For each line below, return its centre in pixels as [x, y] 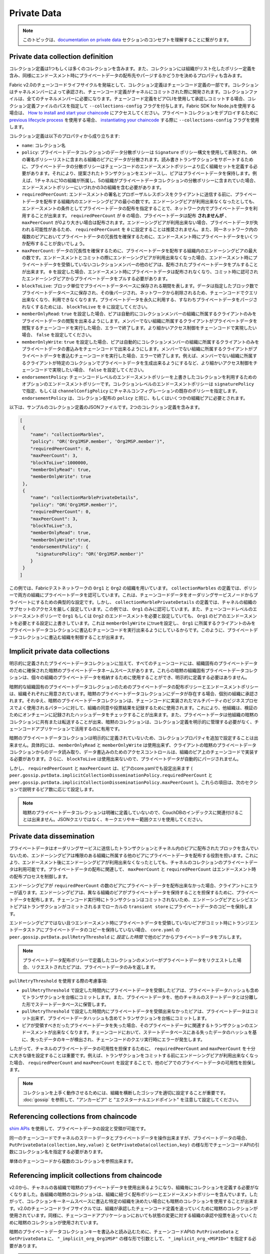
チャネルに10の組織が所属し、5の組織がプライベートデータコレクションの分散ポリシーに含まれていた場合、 [147, 180]
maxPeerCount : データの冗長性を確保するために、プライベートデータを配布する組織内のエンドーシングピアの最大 [139, 250]
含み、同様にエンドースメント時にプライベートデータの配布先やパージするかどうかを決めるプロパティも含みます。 [127, 76]
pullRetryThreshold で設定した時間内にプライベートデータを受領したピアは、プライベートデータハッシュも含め [140, 990]
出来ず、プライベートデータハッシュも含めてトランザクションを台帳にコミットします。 [120, 1018]
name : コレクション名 [44, 145]
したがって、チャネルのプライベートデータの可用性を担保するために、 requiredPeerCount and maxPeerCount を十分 [132, 1048]
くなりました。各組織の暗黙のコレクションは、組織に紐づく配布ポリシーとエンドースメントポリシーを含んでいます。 [129, 1194]
